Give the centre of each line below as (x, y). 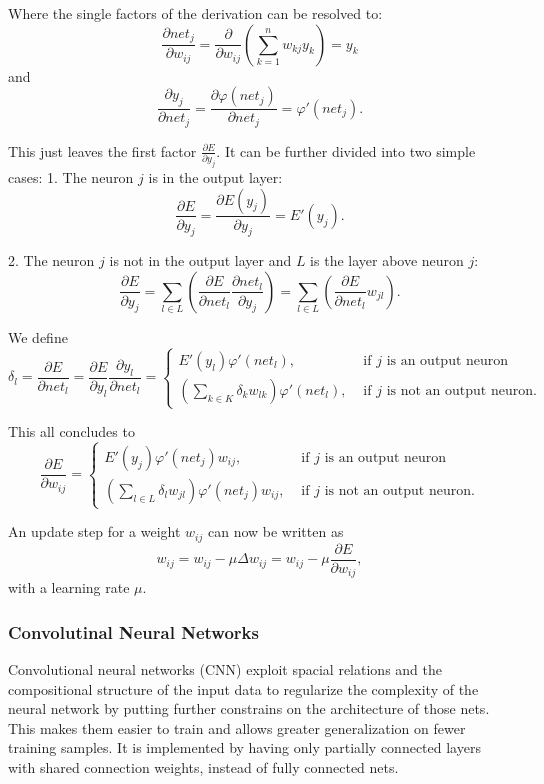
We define (38, 336)
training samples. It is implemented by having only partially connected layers (244, 747)
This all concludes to (71, 431)
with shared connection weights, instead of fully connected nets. (203, 767)
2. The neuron (51, 260)
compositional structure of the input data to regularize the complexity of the (243, 688)
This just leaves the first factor (102, 150)
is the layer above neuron (387, 260)
